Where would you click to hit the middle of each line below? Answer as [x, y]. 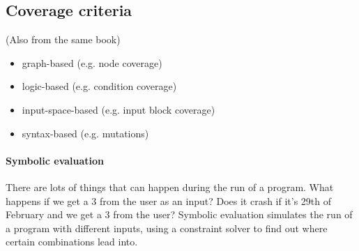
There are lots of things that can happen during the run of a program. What [170, 187]
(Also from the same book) [63, 39]
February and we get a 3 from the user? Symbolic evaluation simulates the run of [179, 214]
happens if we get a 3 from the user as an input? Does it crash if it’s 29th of [169, 200]
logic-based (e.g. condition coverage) [99, 86]
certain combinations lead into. [72, 242]
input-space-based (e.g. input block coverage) [119, 109]
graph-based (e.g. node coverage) [92, 62]
